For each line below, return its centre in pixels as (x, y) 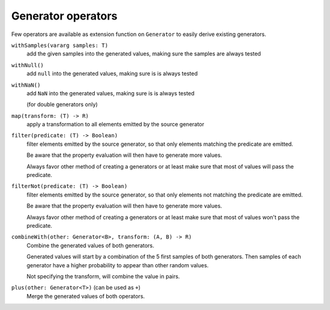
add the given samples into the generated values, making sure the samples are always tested (144, 54)
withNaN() (26, 85)
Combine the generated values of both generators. (90, 245)
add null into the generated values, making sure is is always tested (112, 74)
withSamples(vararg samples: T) (60, 45)
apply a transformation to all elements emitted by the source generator (116, 124)
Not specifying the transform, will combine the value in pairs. (103, 276)
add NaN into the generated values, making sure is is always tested (111, 93)
